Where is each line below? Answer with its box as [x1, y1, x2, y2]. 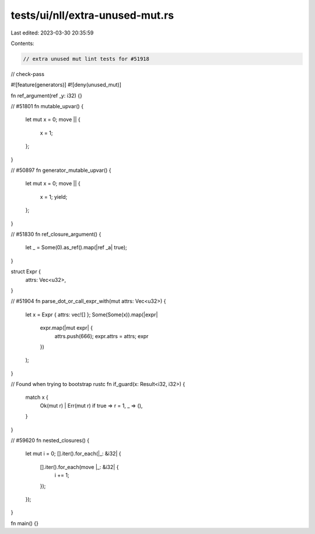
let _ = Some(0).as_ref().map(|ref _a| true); [25, 244, 128, 251]
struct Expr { [10, 268, 41, 275]
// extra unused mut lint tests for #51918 [23, 56, 150, 62]
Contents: [10, 40, 34, 47]
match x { [25, 394, 49, 401]
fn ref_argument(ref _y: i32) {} [10, 92, 83, 99]
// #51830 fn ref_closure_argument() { [10, 230, 101, 237]
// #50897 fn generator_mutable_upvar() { [10, 167, 111, 174]
